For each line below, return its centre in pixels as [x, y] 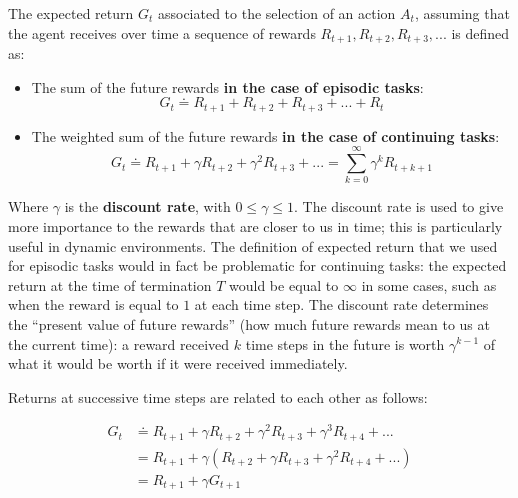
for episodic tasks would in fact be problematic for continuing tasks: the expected [257, 265]
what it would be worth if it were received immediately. [178, 363]
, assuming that [462, 13]
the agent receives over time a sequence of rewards [162, 32]
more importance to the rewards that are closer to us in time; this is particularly [255, 226]
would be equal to [284, 284]
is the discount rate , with [147, 206]
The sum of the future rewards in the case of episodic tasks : [227, 86]
